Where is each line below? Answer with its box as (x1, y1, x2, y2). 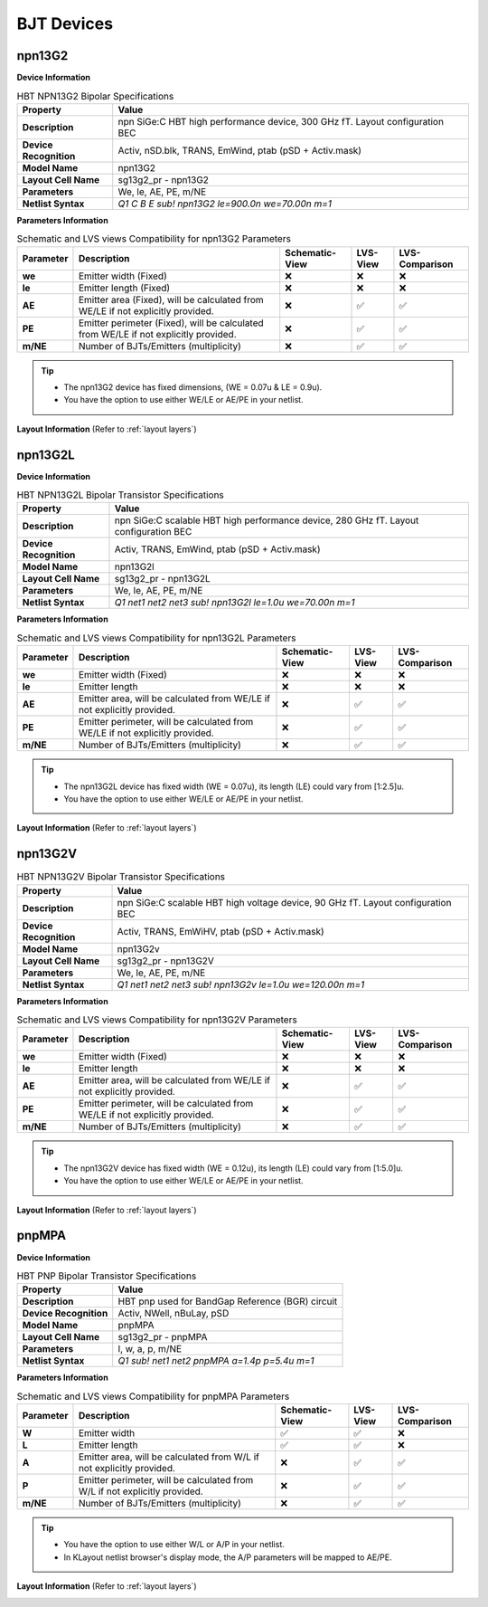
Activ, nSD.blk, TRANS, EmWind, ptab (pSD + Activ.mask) (117, 144, 361, 157)
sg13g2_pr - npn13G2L (114, 573, 211, 585)
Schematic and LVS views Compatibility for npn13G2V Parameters (16, 1013, 297, 1026)
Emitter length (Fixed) (78, 281, 171, 294)
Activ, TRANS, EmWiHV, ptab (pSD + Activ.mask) (117, 925, 324, 937)
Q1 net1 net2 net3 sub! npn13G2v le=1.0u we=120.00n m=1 (117, 978, 365, 991)
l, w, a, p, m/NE (117, 1343, 183, 1355)
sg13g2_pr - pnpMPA (117, 1331, 208, 1344)
